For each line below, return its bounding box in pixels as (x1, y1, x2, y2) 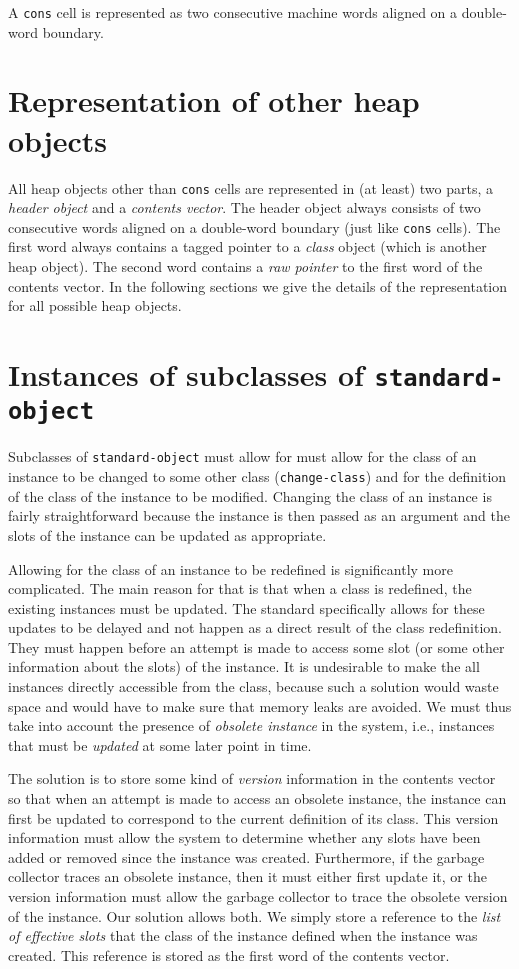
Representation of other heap (8, 80, 420, 121)
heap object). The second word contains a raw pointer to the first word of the (8, 256, 483, 277)
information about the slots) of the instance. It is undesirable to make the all (8, 656, 480, 677)
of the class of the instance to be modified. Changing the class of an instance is (8, 485, 492, 506)
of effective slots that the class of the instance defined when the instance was (8, 925, 478, 946)
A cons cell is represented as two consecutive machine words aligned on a (8, 2, 458, 22)
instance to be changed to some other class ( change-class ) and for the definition (8, 466, 507, 487)
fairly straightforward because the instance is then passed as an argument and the (8, 505, 511, 526)
